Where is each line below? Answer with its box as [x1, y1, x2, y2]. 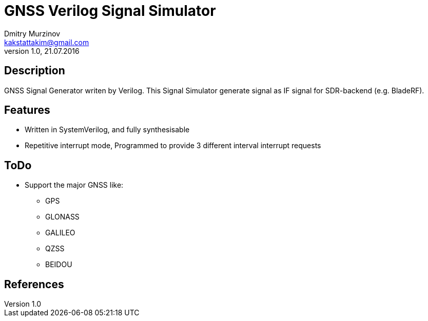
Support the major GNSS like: [25, 180, 124, 190]
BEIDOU [45, 260, 72, 269]
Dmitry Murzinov [4, 29, 61, 38]
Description [4, 64, 65, 77]
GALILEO [45, 228, 75, 237]
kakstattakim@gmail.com [4, 37, 89, 47]
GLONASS [45, 212, 80, 222]
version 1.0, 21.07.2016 [4, 46, 80, 55]
